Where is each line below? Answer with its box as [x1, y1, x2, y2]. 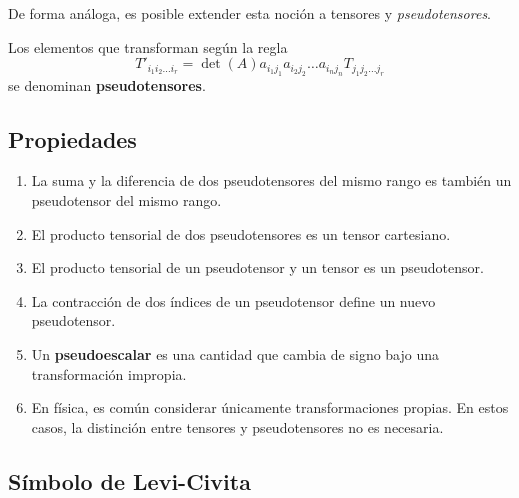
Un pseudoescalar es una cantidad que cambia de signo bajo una [31, 343, 440, 364]
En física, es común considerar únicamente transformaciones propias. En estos [31, 397, 509, 418]
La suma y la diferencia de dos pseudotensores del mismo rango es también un [31, 170, 512, 191]
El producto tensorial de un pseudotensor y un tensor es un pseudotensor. [31, 257, 484, 278]
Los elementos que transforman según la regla [8, 36, 288, 57]
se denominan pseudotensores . [8, 74, 206, 95]
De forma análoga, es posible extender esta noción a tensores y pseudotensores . [8, 3, 492, 23]
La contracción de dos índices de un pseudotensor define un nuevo [31, 290, 436, 311]
